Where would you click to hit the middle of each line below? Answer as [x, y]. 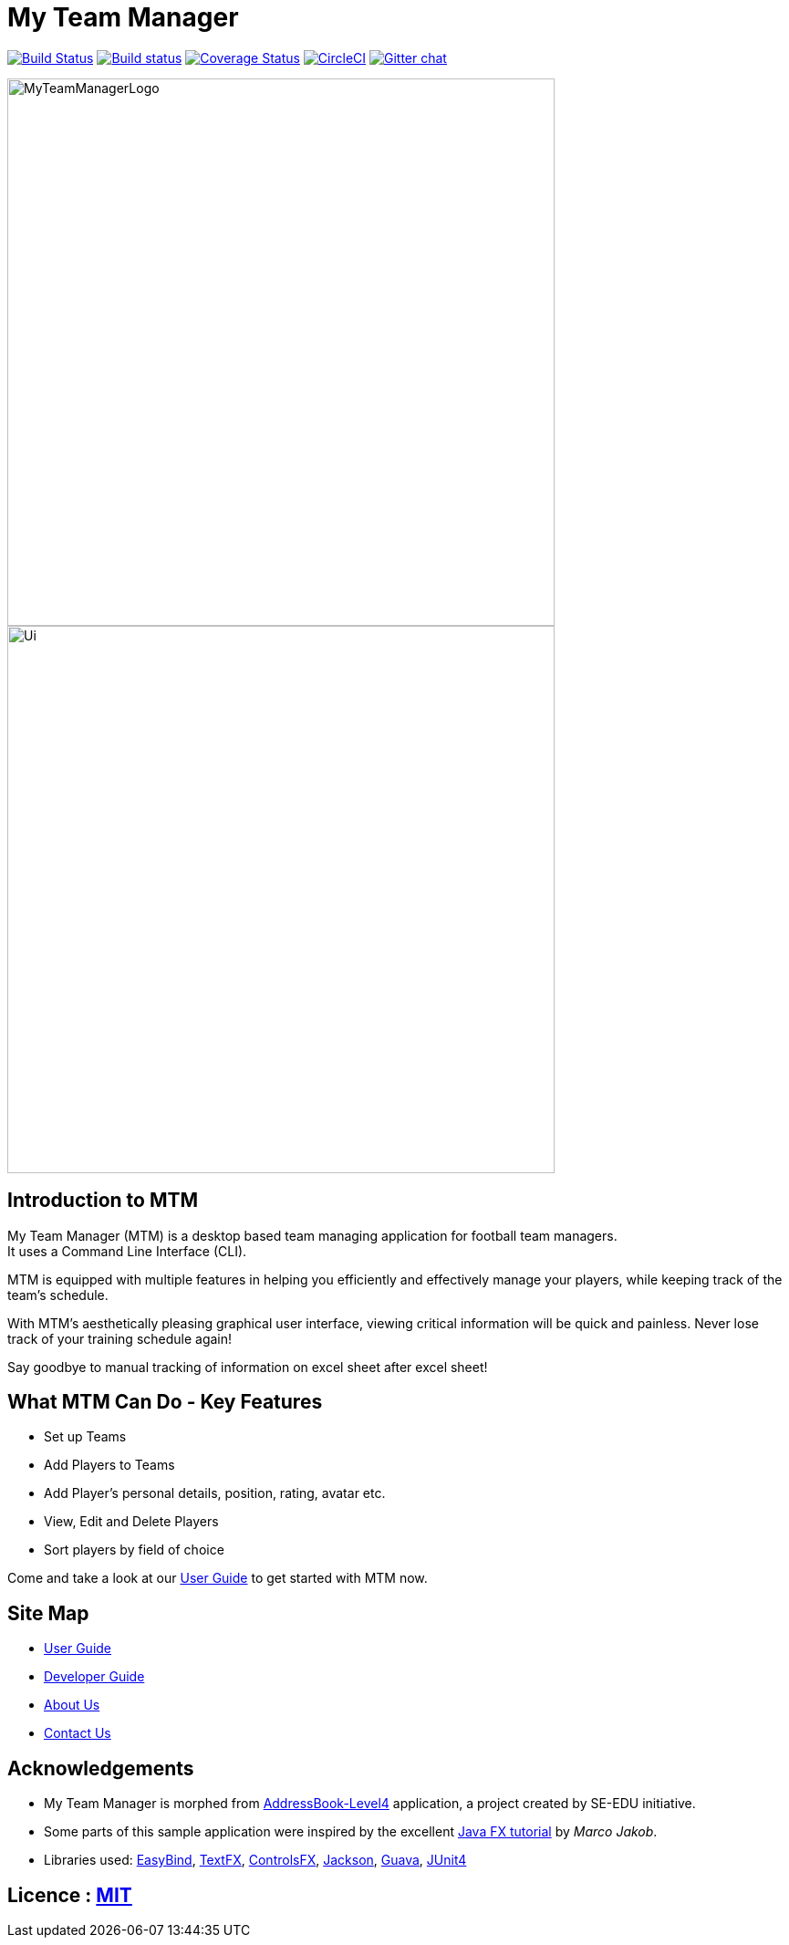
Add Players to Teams [109, 1465]
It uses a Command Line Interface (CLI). [127, 1251]
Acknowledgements [101, 1768]
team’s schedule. [58, 1295]
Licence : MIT [70, 1895]
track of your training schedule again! [120, 1338]
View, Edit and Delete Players [131, 1522]
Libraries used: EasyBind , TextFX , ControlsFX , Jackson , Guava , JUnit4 [255, 1860]
